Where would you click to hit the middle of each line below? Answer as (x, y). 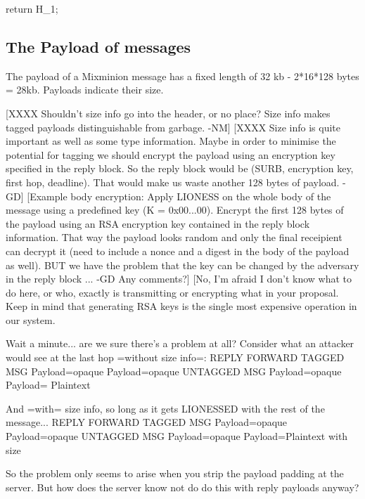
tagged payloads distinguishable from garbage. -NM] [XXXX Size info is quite (173, 127)
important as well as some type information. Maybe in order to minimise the (171, 141)
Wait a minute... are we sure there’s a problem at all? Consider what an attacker (180, 343)
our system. (31, 319)
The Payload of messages (98, 46)
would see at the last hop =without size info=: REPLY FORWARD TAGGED (175, 357)
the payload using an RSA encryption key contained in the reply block (158, 223)
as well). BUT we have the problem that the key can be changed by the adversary (182, 265)
